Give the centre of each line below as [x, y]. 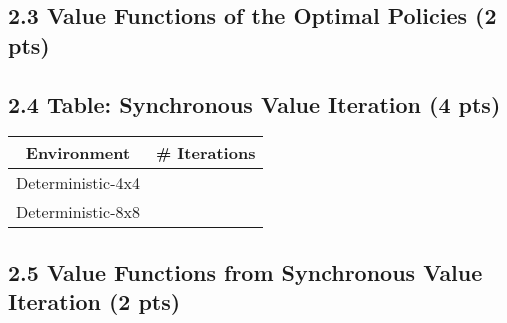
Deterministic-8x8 [78, 212]
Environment [78, 153]
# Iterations [205, 153]
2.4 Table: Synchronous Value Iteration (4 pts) [254, 103]
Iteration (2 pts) [94, 301]
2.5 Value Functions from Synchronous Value [245, 271]
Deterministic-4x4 [78, 183]
